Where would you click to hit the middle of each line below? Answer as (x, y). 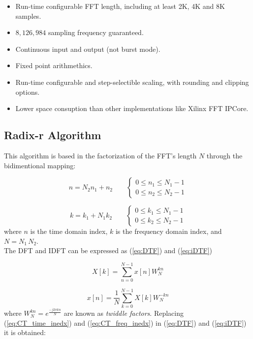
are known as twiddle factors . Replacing (124, 313)
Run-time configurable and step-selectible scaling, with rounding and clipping (132, 82)
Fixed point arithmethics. (54, 65)
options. (28, 92)
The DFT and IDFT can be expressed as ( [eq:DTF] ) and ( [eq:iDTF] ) (108, 250)
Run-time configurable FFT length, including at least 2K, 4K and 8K (120, 6)
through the (224, 155)
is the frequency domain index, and (169, 231)
